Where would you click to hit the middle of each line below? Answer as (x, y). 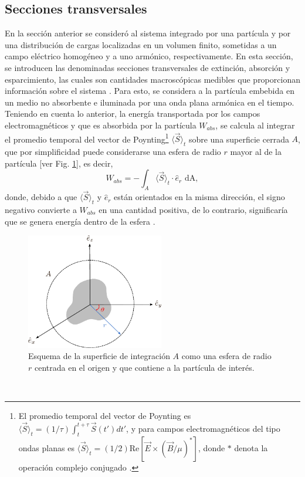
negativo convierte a (41, 209)
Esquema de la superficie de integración (99, 356)
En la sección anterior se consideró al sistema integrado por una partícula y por (148, 33)
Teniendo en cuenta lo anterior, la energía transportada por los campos (133, 114)
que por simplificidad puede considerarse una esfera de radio (113, 151)
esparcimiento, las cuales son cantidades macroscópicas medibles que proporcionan (152, 79)
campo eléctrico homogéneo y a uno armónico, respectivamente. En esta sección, (149, 56)
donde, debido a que (41, 197)
